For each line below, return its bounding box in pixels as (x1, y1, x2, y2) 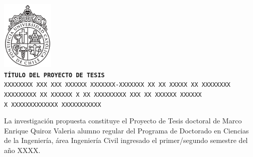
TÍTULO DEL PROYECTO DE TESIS (4, 71, 105, 79)
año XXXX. (4, 145, 41, 155)
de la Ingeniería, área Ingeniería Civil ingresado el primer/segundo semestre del (4, 135, 248, 145)
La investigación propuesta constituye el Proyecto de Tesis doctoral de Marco (4, 115, 242, 126)
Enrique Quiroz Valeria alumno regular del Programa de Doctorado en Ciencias (4, 125, 249, 135)
